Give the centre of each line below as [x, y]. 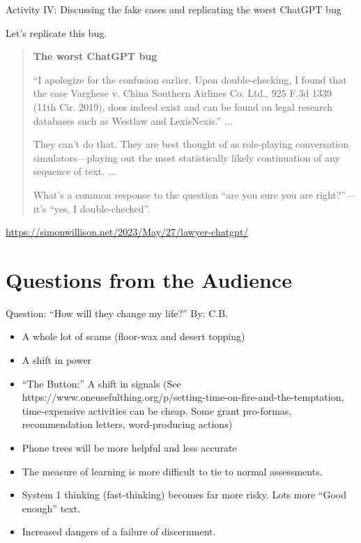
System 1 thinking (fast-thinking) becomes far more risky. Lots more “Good [184, 495]
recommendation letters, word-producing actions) [127, 424]
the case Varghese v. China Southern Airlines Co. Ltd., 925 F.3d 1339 [182, 93]
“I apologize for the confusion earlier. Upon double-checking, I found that [190, 79]
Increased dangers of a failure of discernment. [119, 531]
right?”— [336, 194]
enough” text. [51, 508]
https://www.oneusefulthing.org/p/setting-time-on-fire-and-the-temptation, [183, 397]
